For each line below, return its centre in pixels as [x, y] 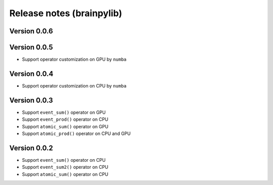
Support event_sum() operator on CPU [64, 160]
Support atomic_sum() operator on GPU [65, 126]
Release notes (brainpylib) [66, 13]
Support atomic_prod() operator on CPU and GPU [76, 133]
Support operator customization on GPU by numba [74, 59]
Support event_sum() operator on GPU [64, 112]
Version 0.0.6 [31, 31]
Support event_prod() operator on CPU [65, 119]
